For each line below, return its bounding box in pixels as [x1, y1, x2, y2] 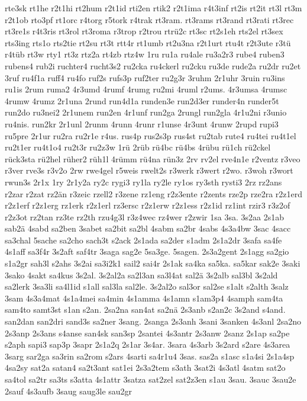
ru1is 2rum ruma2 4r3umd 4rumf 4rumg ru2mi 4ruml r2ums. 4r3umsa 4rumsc [5, 83, 287, 95]
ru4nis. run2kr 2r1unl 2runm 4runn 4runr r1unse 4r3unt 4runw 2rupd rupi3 [5, 117, 279, 130]
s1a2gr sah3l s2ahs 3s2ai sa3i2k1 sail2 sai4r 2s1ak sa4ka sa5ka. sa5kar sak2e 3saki [5, 257, 300, 270]
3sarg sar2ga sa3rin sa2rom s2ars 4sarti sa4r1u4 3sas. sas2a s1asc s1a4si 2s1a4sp [5, 349, 295, 362]
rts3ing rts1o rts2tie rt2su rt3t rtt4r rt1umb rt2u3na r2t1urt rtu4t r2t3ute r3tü [5, 36, 291, 49]
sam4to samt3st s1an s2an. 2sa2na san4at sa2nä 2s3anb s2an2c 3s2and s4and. [5, 303, 286, 316]
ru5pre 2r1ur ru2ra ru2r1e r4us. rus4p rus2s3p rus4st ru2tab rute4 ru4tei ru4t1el [5, 129, 296, 142]
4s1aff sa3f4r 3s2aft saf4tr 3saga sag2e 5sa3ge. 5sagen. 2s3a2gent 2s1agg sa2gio [5, 245, 289, 258]
